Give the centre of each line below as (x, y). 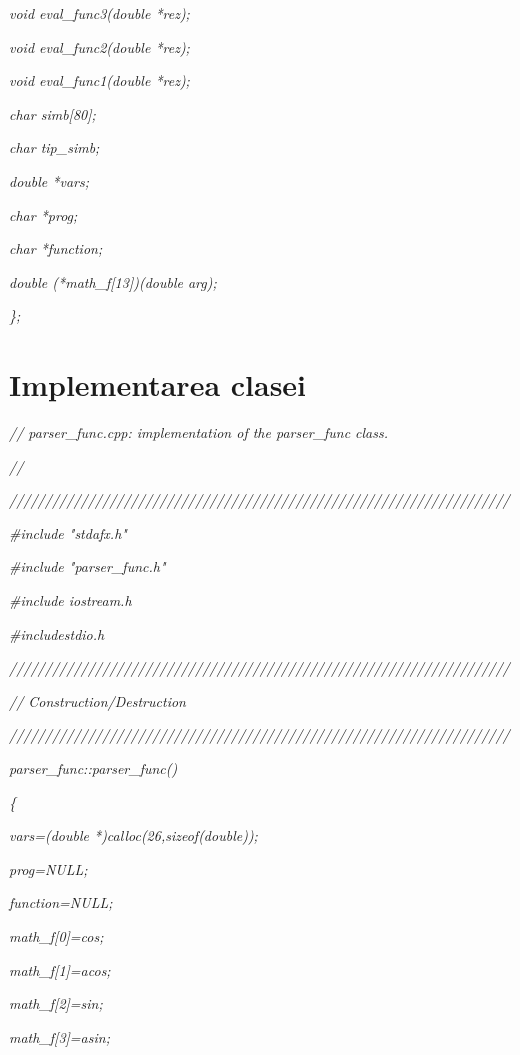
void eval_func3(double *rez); (99, 13)
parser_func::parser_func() (93, 768)
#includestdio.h (57, 633)
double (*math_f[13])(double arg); (113, 281)
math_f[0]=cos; (56, 935)
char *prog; (43, 214)
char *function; (56, 248)
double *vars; (49, 180)
